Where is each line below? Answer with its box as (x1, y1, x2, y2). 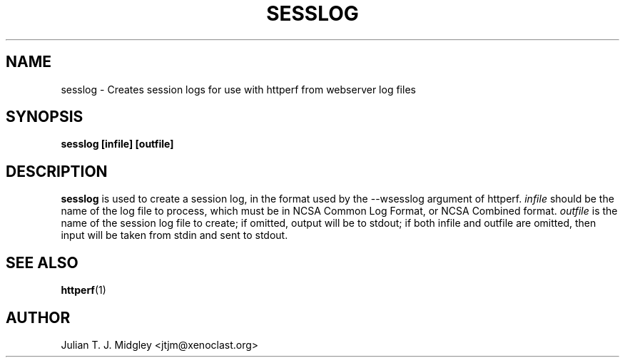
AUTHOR (6, 308, 71, 327)
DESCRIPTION (6, 162, 108, 180)
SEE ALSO (6, 253, 78, 272)
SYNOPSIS (6, 108, 83, 126)
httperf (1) (61, 284, 106, 297)
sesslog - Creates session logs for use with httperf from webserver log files (61, 83, 416, 96)
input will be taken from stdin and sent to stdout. (61, 229, 288, 242)
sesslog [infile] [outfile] (61, 138, 174, 150)
